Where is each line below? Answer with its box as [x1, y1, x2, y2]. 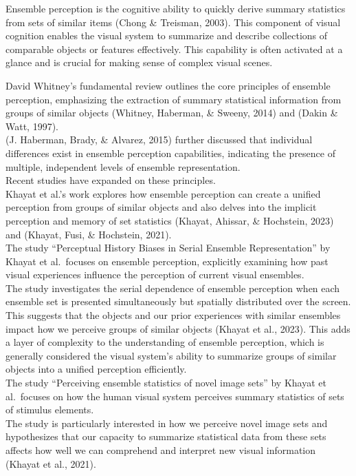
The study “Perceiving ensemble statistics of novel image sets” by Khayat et [5, 375, 326, 390]
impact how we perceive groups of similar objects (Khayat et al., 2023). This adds [5, 321, 351, 335]
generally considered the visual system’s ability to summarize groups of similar [5, 348, 337, 362]
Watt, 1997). [5, 118, 59, 133]
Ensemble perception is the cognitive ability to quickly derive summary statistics [5, 1, 346, 15]
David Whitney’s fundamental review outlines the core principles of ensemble [5, 78, 331, 92]
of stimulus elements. [5, 402, 94, 417]
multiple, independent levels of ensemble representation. [5, 159, 241, 174]
